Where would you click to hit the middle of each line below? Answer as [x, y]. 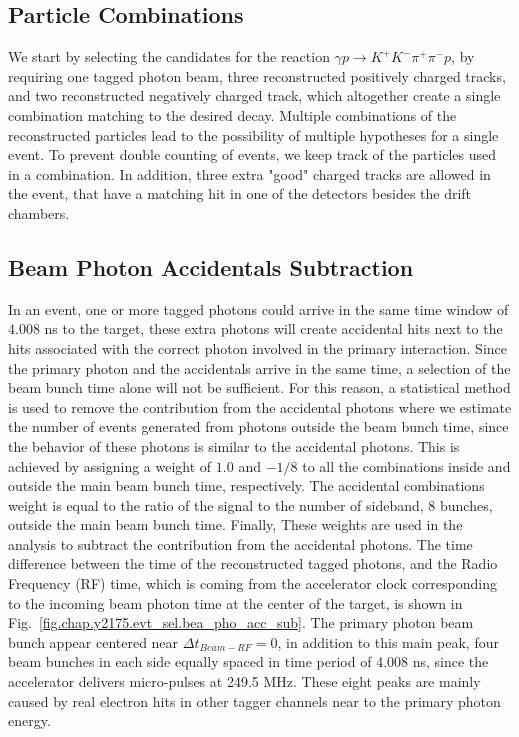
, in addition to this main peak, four [388, 641]
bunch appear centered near [93, 641]
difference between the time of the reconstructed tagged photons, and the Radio [253, 563]
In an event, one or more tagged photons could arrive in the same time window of [258, 308]
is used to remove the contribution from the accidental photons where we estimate [260, 406]
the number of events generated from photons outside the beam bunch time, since [258, 426]
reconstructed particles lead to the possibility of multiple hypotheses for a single [253, 134]
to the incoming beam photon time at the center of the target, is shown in [235, 602]
